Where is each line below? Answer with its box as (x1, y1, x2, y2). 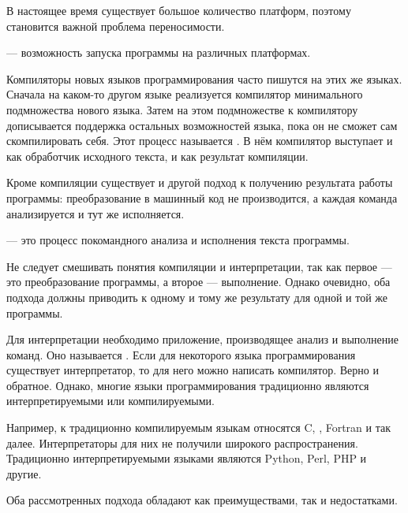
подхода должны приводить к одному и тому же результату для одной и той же (6, 288, 388, 305)
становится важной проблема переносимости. (6, 17, 225, 34)
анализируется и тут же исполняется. (6, 205, 185, 221)
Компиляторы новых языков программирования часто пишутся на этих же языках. (6, 70, 402, 87)
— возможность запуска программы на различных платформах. (6, 44, 311, 61)
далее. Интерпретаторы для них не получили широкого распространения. (6, 434, 358, 451)
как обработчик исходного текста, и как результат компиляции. (6, 147, 309, 164)
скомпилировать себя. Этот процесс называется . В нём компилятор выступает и (6, 132, 393, 149)
